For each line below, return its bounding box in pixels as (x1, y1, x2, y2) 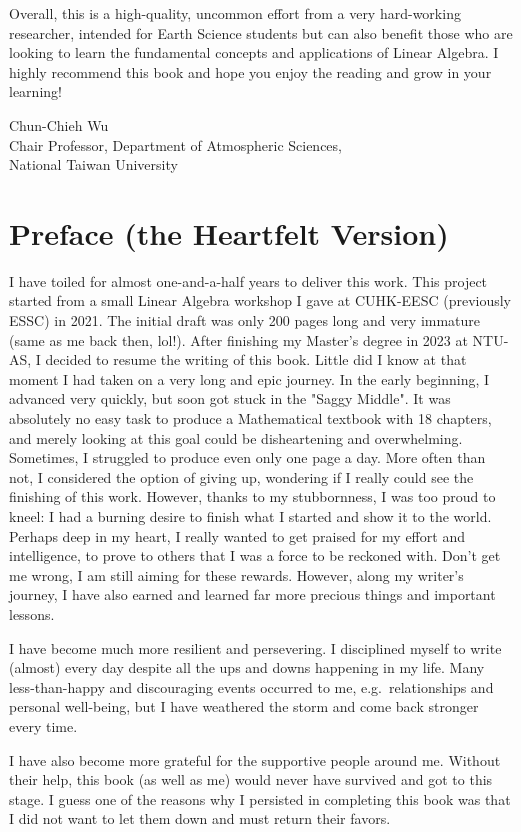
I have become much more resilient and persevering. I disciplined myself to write (9, 637, 502, 658)
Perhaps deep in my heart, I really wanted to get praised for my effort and (9, 525, 465, 546)
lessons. (9, 603, 55, 624)
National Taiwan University (9, 154, 178, 175)
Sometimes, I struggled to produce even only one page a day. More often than (9, 447, 486, 468)
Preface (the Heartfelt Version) (9, 212, 449, 253)
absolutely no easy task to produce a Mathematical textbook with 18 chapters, (9, 408, 492, 429)
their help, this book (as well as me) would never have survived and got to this (9, 769, 493, 790)
